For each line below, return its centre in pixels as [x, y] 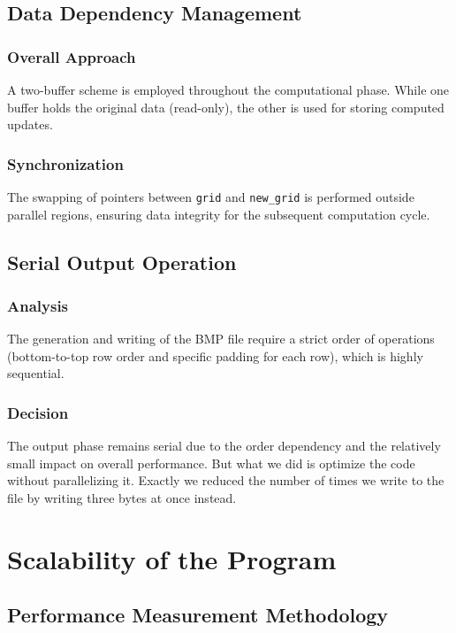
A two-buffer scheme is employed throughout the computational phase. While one [228, 89]
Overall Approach [72, 56]
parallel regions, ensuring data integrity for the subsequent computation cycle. [219, 214]
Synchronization [65, 163]
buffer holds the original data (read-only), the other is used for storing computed [226, 107]
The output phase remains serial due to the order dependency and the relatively [224, 446]
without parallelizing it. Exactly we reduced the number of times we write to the [226, 480]
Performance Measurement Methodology [198, 615]
